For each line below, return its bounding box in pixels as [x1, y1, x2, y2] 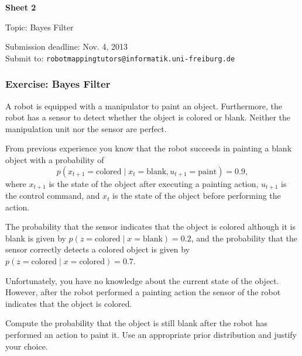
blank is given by [5, 231, 66, 244]
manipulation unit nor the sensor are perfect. [5, 122, 167, 134]
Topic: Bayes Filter [5, 20, 74, 33]
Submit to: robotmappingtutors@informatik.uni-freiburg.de [5, 51, 235, 64]
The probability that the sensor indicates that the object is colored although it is [5, 220, 296, 233]
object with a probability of [5, 154, 104, 166]
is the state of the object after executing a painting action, [49, 177, 259, 189]
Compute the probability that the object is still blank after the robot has [5, 317, 267, 329]
